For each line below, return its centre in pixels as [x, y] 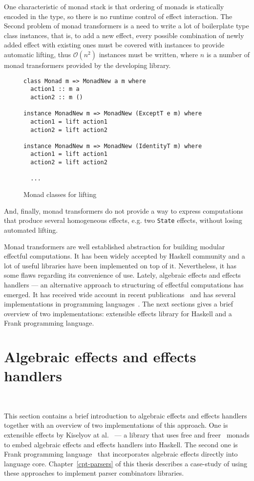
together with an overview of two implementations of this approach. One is [116, 425]
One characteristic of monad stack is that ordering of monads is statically [114, 6]
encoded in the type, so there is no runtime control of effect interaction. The [118, 16]
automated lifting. [31, 230]
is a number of [228, 54]
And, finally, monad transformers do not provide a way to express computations [124, 210]
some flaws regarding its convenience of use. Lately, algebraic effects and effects [122, 275]
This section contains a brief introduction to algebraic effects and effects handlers [126, 415]
